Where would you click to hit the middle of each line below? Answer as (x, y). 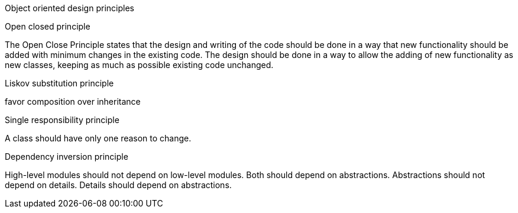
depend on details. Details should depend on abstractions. (118, 185)
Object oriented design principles (69, 8)
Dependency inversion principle (67, 156)
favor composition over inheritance (73, 101)
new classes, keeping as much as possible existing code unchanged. (139, 65)
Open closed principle (48, 26)
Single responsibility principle (62, 120)
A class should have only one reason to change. (98, 138)
